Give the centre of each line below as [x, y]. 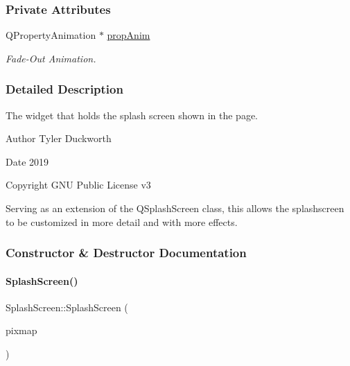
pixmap [21, 330]
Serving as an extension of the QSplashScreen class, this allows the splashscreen [175, 208]
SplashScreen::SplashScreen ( [67, 307]
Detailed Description [64, 89]
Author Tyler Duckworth [59, 138]
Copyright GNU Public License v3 [78, 185]
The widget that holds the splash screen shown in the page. [132, 115]
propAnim [129, 35]
